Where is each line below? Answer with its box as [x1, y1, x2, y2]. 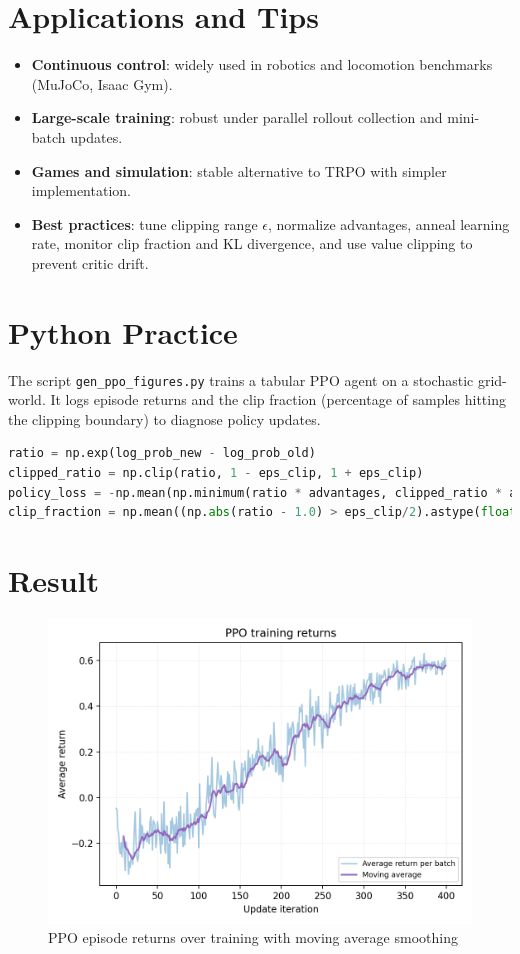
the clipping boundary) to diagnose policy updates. [8, 408, 321, 429]
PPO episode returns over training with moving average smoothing [48, 927, 458, 948]
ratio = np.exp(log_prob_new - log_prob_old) [8, 446, 316, 461]
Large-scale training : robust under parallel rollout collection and [31, 107, 443, 128]
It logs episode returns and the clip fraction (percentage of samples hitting [50, 389, 506, 410]
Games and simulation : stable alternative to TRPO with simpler [31, 160, 447, 181]
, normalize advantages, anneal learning [267, 213, 510, 234]
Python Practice [8, 311, 238, 352]
